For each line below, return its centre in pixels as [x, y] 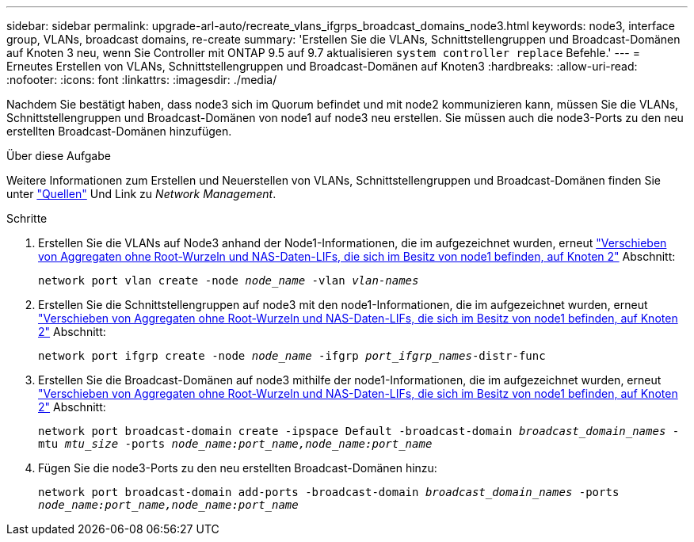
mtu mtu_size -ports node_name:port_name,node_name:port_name [235, 444]
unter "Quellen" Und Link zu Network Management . [141, 194]
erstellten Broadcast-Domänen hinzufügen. [119, 131]
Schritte [27, 218]
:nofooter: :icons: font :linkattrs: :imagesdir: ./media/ [142, 80]
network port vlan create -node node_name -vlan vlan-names [229, 281]
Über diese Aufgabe [59, 156]
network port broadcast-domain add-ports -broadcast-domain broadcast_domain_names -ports [329, 492]
